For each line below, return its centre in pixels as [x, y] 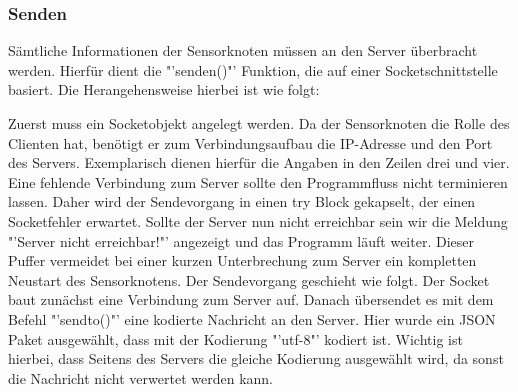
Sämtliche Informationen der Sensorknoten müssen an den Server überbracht [243, 50]
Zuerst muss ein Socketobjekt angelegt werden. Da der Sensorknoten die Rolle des [259, 123]
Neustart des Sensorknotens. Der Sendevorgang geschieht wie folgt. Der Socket [249, 279]
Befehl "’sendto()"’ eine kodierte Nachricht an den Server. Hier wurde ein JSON [252, 318]
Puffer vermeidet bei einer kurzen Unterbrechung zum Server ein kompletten [242, 260]
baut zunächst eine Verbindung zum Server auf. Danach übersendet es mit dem [251, 299]
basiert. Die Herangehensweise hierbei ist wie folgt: [164, 89]
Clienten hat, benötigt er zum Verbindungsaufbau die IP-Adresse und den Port [250, 142]
